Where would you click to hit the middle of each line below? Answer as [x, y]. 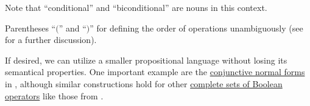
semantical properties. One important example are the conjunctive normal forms [155, 72]
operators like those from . [54, 95]
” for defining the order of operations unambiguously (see [196, 28]
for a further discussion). [51, 40]
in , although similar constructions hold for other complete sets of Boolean [144, 83]
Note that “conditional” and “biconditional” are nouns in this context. [136, 7]
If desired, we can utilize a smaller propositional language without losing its [146, 60]
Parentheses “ [30, 28]
